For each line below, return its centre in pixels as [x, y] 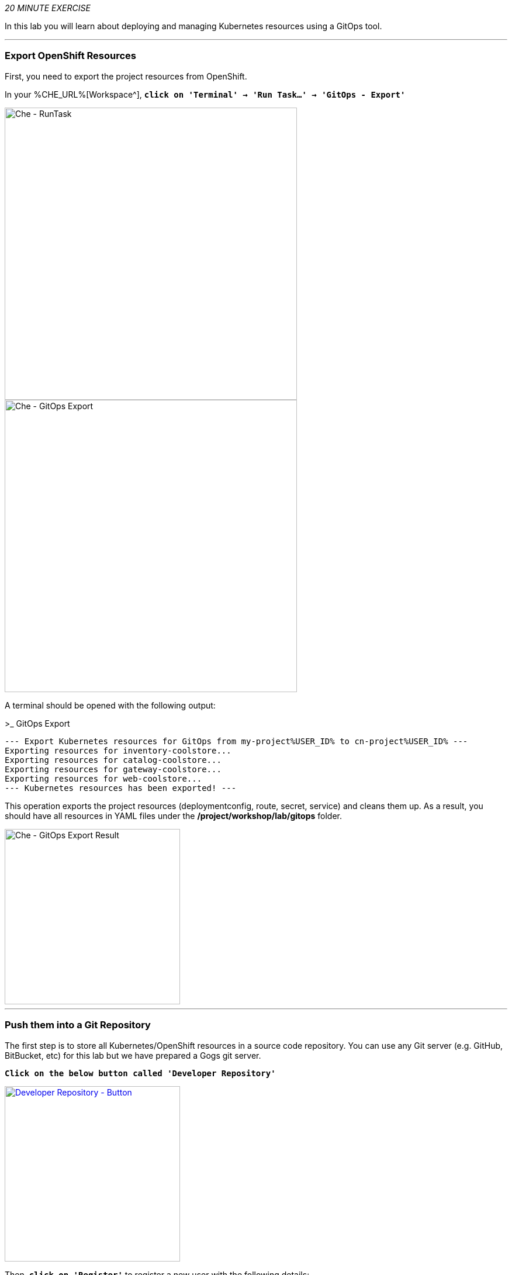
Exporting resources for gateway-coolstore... [113, 769]
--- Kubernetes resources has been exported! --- [121, 788]
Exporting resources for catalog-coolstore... [113, 760]
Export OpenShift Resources [70, 56]
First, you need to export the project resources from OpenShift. [126, 76]
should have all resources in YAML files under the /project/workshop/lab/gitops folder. [173, 816]
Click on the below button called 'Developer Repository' [140, 1073]
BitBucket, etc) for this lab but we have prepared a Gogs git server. [133, 1055]
